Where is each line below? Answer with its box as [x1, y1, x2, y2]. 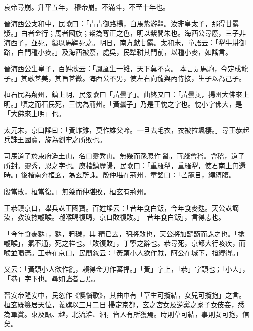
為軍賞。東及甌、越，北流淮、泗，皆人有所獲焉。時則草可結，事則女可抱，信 [4, 309, 249, 319]
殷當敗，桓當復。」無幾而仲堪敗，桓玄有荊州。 [4, 186, 150, 196]
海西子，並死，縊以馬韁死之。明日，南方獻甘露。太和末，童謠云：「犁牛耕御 [4, 37, 246, 47]
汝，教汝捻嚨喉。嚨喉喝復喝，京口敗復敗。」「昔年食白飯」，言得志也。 [4, 212, 225, 222]
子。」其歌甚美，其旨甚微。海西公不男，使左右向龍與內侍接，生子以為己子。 [4, 73, 246, 83]
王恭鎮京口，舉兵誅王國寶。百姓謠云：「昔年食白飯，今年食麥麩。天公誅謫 [4, 202, 239, 213]
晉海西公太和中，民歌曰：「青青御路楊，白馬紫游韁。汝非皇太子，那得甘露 [4, 18, 239, 28]
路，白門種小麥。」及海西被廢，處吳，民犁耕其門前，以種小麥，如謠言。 [4, 47, 232, 57]
